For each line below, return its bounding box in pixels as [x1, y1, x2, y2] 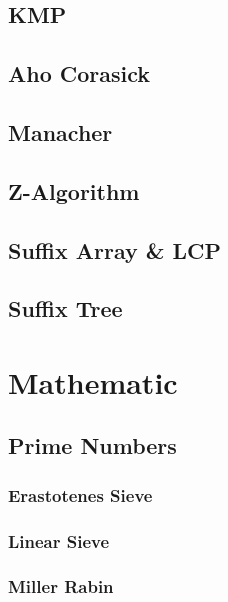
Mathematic [8, 361, 178, 402]
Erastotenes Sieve [8, 482, 153, 507]
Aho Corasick [8, 58, 151, 89]
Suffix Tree [8, 293, 123, 324]
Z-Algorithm [8, 175, 140, 206]
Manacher [8, 116, 113, 147]
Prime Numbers [8, 430, 177, 461]
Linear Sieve [8, 528, 110, 553]
